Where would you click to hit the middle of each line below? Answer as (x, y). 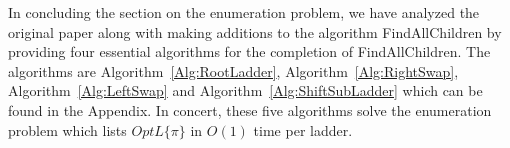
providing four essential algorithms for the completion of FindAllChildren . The (249, 51)
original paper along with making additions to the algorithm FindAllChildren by (255, 31)
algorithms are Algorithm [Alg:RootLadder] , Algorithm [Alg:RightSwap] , (233, 70)
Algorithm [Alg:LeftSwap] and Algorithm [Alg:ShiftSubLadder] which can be (245, 90)
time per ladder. (303, 129)
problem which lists (67, 129)
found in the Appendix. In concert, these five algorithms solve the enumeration (250, 109)
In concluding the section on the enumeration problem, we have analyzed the (244, 12)
